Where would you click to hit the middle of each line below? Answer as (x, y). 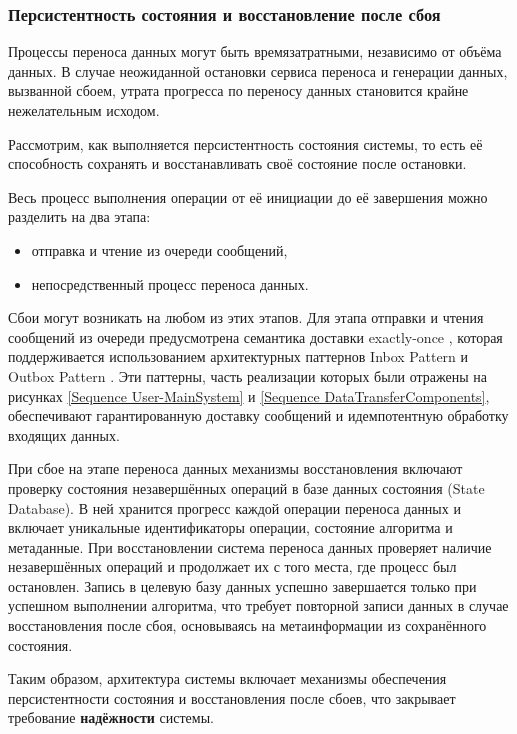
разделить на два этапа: (79, 216)
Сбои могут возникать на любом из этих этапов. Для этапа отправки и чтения (246, 317)
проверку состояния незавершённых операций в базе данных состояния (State (246, 487)
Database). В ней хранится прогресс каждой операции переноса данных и (234, 507)
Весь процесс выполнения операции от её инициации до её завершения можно (248, 196)
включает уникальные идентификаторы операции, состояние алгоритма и (230, 527)
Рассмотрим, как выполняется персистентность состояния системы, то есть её (245, 143)
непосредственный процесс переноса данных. (170, 283)
